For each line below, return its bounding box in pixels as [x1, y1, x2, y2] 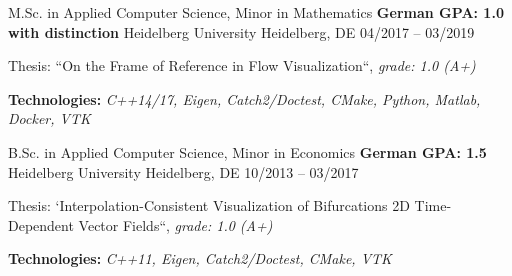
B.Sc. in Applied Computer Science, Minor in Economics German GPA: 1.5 [8, 141, 487, 162]
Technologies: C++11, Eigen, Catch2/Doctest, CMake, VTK [8, 248, 392, 269]
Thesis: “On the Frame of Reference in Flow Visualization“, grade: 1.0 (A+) [8, 55, 476, 76]
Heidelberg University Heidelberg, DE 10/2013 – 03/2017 [8, 161, 359, 182]
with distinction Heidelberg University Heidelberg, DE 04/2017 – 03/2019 [8, 21, 475, 42]
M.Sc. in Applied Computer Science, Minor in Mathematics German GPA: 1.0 [8, 2, 504, 22]
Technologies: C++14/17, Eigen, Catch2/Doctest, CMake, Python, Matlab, [8, 88, 481, 109]
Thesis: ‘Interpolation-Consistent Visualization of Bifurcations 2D [8, 195, 410, 216]
